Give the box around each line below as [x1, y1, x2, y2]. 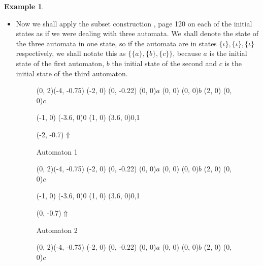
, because [173, 48, 201, 58]
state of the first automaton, [16, 57, 105, 68]
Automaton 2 [36, 224, 78, 235]
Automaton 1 [36, 146, 78, 157]
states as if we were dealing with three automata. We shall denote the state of [16, 28, 258, 39]
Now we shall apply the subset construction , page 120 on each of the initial [16, 18, 252, 28]
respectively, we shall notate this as [16, 48, 126, 58]
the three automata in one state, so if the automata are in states [16, 38, 217, 48]
